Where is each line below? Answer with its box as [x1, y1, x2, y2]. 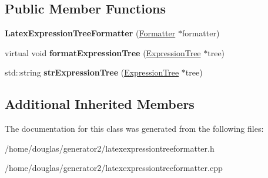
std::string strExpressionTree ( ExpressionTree [5, 66, 179, 78]
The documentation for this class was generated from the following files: [5, 122, 264, 135]
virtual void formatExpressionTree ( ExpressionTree [5, 46, 201, 59]
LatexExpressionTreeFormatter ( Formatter [5, 27, 176, 39]
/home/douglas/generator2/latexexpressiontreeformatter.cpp [5, 162, 223, 174]
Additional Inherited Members [5, 95, 195, 113]
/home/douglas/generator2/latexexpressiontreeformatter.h [5, 142, 215, 154]
